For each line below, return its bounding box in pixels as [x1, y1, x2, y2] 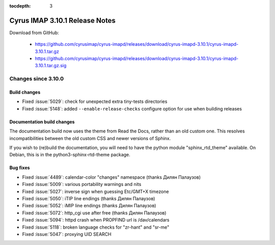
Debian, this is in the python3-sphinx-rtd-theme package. [9, 152, 131, 158]
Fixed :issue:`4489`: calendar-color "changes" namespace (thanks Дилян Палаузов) [22, 174, 201, 180]
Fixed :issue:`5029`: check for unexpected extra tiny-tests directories [22, 98, 168, 104]
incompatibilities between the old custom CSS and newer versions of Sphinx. [9, 135, 171, 141]
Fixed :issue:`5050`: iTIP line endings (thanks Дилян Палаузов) [22, 195, 155, 201]
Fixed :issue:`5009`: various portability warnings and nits [22, 181, 142, 187]
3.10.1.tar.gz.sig [35, 63, 67, 69]
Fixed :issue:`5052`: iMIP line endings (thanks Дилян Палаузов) [22, 203, 156, 209]
